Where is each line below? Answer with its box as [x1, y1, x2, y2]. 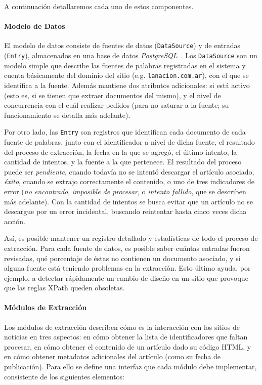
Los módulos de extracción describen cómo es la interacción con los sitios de [4, 321, 240, 332]
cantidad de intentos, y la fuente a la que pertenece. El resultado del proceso [4, 156, 242, 167]
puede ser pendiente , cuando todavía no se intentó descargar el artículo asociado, [4, 166, 254, 177]
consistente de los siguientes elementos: [4, 371, 125, 381]
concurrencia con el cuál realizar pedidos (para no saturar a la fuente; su [4, 100, 229, 110]
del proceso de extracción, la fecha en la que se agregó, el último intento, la [4, 146, 237, 157]
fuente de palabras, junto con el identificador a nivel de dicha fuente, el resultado [4, 136, 255, 147]
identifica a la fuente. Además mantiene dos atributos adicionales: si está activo [4, 79, 250, 90]
